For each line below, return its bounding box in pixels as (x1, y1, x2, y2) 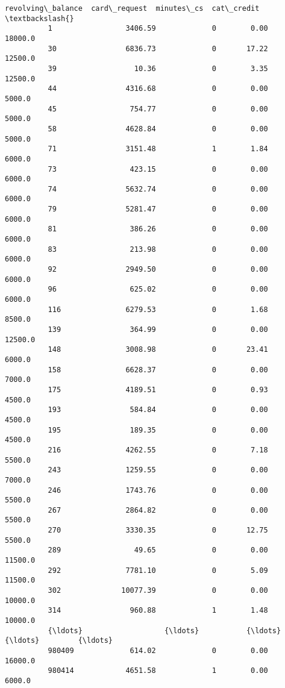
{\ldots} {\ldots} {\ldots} (48, 626, 281, 635)
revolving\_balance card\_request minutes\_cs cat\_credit (5, 4, 260, 13)
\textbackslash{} (5, 14, 74, 23)
